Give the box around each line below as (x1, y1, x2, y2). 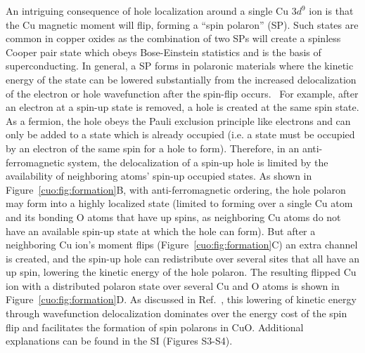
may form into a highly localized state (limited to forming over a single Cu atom (6, 196, 353, 211)
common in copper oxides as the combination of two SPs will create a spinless (6, 31, 341, 46)
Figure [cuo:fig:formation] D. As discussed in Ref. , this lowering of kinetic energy (6, 292, 357, 307)
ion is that (309, 4, 354, 18)
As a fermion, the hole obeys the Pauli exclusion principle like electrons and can (6, 113, 351, 128)
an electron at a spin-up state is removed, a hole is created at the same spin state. (6, 100, 359, 114)
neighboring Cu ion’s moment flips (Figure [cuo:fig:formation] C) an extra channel (6, 237, 358, 252)
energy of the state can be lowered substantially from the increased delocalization (6, 72, 357, 86)
